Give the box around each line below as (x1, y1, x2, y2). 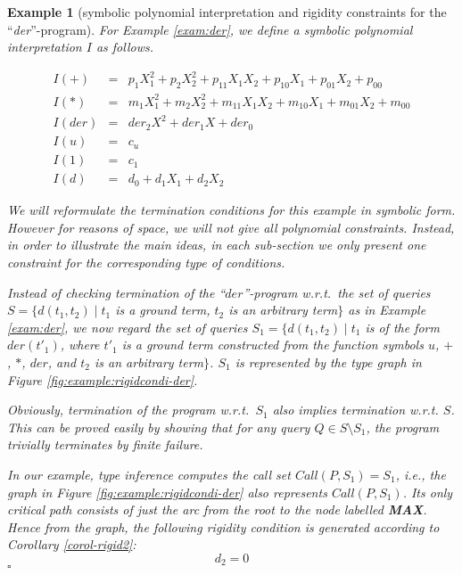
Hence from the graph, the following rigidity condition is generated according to (7, 517, 440, 536)
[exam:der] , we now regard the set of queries (7, 317, 248, 336)
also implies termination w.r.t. (272, 400, 439, 419)
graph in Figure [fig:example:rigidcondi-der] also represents (7, 482, 327, 501)
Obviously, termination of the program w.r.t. (7, 400, 250, 419)
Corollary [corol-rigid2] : (7, 535, 136, 554)
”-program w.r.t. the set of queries (243, 283, 431, 301)
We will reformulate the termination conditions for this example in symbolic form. (7, 201, 456, 219)
